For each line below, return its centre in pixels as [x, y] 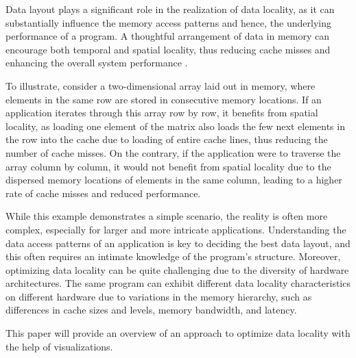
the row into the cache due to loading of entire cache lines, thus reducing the [167, 139]
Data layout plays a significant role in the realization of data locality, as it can [170, 9]
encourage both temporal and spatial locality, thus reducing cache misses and [168, 49]
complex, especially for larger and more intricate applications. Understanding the [176, 229]
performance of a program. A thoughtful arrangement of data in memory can [168, 36]
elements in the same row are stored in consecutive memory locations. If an [164, 99]
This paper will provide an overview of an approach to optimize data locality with [178, 333]
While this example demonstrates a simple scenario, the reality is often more [167, 216]
